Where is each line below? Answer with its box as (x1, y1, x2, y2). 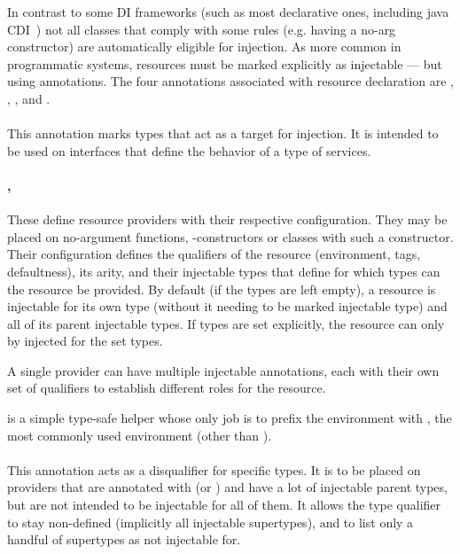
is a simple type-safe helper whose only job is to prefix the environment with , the (7, 409, 452, 427)
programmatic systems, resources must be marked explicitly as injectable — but (7, 54, 442, 73)
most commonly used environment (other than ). (7, 425, 272, 444)
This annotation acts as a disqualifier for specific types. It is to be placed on (7, 460, 421, 479)
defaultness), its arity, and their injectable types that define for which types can (7, 261, 441, 280)
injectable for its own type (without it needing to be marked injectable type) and (7, 297, 448, 316)
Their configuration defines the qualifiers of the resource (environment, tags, (7, 245, 421, 263)
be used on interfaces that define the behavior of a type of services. (7, 141, 371, 160)
